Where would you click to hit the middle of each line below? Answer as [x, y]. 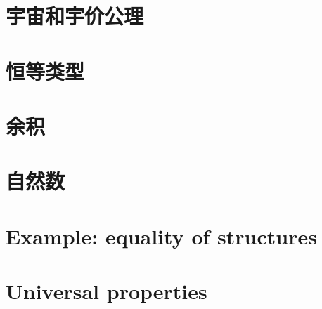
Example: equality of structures [161, 236]
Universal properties [107, 291]
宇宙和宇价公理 [75, 16]
